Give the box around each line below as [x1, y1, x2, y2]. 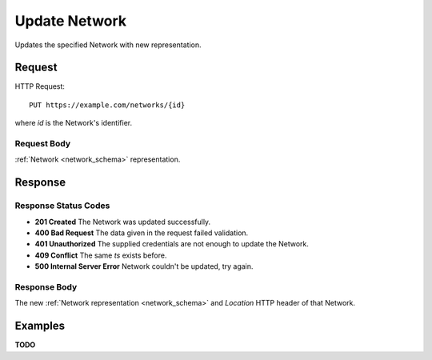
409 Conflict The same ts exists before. [34, 250, 167, 260]
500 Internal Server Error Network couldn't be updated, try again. [34, 262, 254, 271]
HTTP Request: [14, 82, 66, 91]
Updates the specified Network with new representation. [14, 40, 202, 50]
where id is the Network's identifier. [14, 118, 132, 128]
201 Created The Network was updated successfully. [34, 217, 211, 226]
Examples [14, 319, 66, 333]
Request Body [14, 138, 71, 149]
